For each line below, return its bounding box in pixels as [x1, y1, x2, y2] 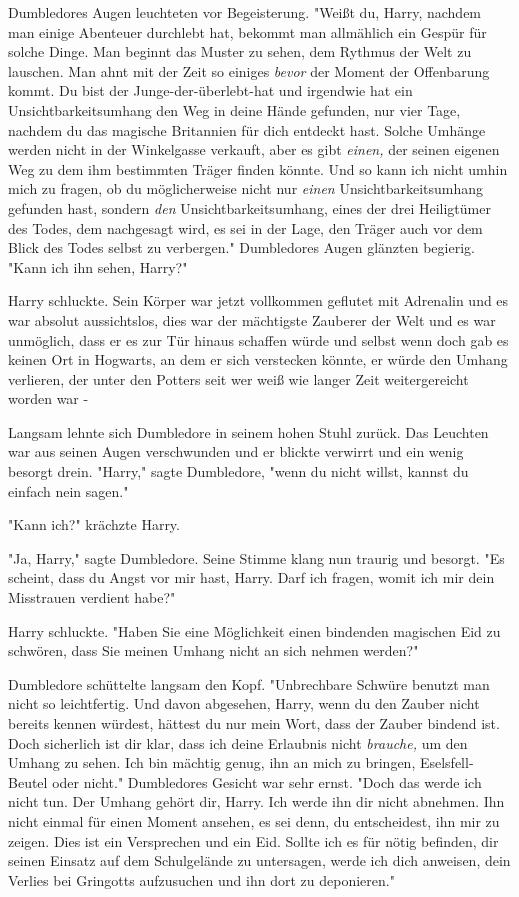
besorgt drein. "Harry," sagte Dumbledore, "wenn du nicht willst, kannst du [8, 461, 469, 482]
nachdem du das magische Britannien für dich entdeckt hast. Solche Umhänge [8, 119, 486, 140]
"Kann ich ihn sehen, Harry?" [8, 256, 188, 277]
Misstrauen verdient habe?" [8, 587, 176, 608]
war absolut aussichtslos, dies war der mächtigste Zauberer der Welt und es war [8, 309, 496, 330]
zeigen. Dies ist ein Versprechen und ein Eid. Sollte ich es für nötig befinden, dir [8, 830, 499, 851]
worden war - [8, 388, 89, 409]
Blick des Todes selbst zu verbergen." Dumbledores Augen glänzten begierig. [8, 237, 475, 258]
